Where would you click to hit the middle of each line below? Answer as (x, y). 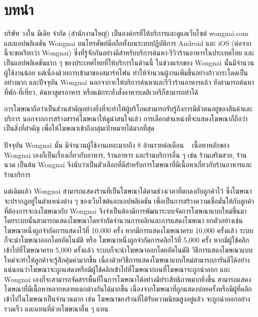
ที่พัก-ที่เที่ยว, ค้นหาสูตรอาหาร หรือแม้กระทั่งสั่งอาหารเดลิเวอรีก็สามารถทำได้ (101, 92)
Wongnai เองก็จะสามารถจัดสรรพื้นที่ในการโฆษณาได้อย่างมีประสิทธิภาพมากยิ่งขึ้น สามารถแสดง (128, 279)
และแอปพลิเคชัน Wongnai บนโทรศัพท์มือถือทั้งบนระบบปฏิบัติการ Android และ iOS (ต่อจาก (128, 43)
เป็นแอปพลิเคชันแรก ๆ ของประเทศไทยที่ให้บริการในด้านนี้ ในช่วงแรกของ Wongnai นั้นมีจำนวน (129, 62)
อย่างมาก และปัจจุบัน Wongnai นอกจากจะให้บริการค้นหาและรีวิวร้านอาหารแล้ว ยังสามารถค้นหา (129, 82)
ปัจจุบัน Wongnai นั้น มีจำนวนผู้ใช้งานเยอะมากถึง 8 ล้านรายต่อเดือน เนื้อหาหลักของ (117, 145)
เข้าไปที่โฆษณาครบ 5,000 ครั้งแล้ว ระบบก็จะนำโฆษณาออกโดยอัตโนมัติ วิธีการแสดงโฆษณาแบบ (128, 250)
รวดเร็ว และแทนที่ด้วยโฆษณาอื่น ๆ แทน (56, 308)
